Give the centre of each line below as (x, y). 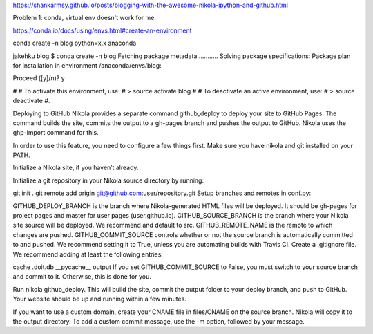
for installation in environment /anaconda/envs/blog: (87, 65)
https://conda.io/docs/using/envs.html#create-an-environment (103, 30)
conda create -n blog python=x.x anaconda (75, 43)
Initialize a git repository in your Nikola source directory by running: (108, 180)
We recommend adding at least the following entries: (88, 254)
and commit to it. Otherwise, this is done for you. (82, 277)
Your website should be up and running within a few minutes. (99, 299)
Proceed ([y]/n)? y (39, 78)
